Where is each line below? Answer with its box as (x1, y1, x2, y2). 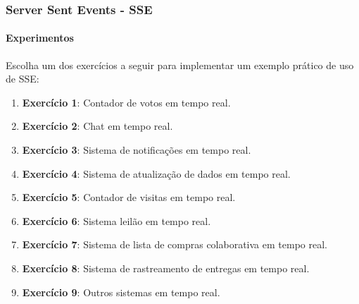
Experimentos (6, 30, 74, 45)
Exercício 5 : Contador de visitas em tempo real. (22, 190, 236, 205)
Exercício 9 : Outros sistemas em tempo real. (22, 284, 220, 299)
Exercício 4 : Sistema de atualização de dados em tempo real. (22, 166, 291, 181)
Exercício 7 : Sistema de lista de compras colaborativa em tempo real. (22, 237, 327, 252)
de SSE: (6, 71, 39, 86)
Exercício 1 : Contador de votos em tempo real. (22, 95, 231, 109)
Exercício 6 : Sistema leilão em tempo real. (22, 213, 211, 228)
